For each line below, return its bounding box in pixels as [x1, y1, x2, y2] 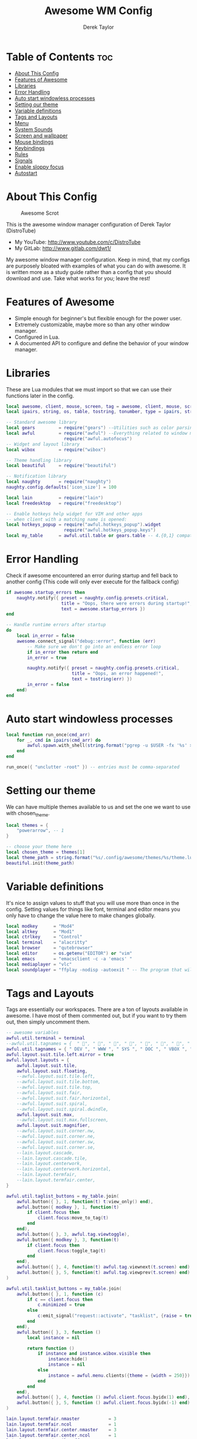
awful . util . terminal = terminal [6, 1035, 85, 1041]
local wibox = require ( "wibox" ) [6, 447, 107, 452]
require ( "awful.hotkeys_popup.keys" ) [63, 527, 157, 533]
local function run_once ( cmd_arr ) [6, 732, 91, 738]
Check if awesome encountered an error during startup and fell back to [6, 572, 178, 579]
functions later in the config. [6, 392, 74, 399]
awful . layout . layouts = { [6, 1057, 69, 1063]
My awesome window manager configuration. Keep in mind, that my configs [6, 256, 191, 263]
